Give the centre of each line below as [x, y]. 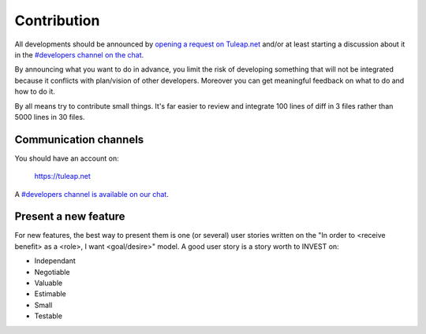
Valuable [49, 283]
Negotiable [52, 272]
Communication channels [79, 139]
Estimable [50, 294]
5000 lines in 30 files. [50, 117]
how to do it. [35, 91]
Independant [55, 261]
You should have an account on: [67, 158]
